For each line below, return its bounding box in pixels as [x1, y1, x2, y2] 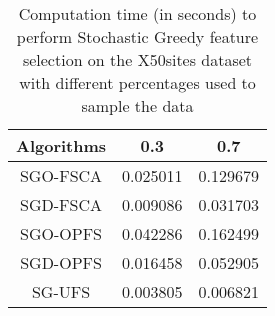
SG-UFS [31, 280, 91, 303]
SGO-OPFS [20, 222, 102, 245]
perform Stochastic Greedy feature [16, 25, 259, 48]
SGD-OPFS [20, 251, 102, 274]
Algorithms [16, 134, 107, 157]
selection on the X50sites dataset [22, 48, 253, 71]
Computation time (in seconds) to [18, 2, 257, 25]
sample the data [81, 94, 194, 117]
